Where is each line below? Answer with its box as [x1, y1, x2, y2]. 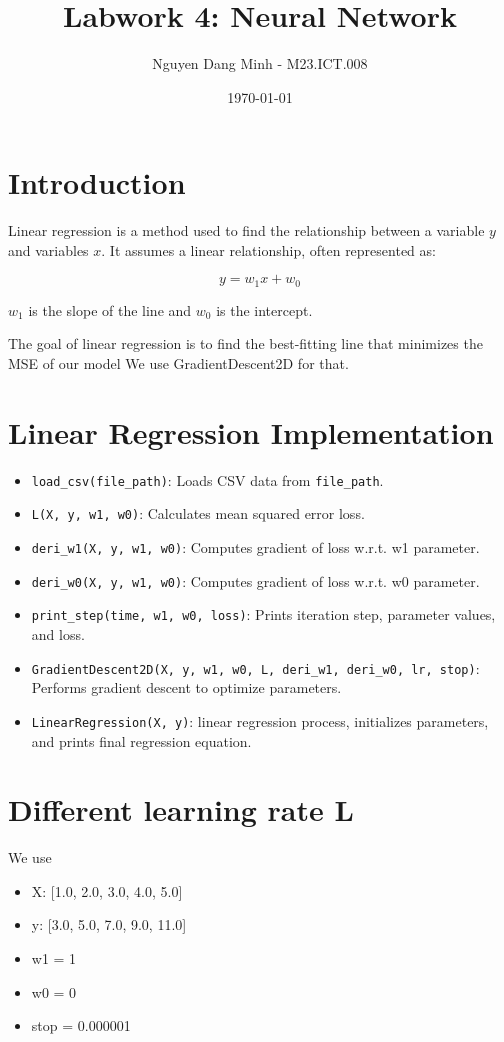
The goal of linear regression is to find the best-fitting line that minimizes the [8, 333, 483, 354]
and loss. [31, 624, 85, 645]
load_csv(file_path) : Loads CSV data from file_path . [31, 469, 384, 490]
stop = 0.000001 [31, 1015, 131, 1036]
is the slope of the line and [28, 299, 192, 320]
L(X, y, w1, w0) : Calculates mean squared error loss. [31, 503, 365, 524]
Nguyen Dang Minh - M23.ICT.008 [152, 53, 368, 74]
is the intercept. [216, 299, 313, 320]
